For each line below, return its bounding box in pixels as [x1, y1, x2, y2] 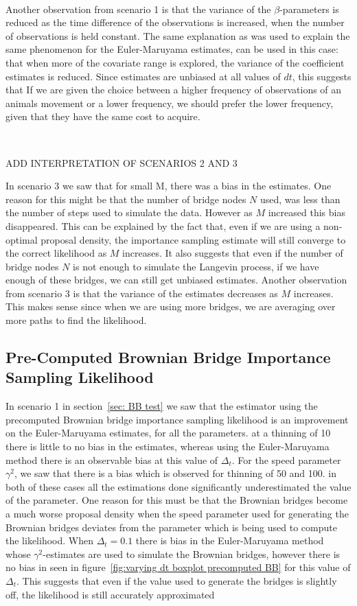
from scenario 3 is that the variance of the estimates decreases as [5, 285, 278, 300]
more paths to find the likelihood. [5, 313, 147, 327]
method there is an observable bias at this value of [5, 452, 218, 467]
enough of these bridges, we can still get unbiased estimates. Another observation [5, 272, 347, 287]
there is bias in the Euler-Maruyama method [135, 533, 324, 548]
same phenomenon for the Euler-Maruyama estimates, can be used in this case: [5, 42, 338, 56]
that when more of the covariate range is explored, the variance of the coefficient [5, 55, 345, 69]
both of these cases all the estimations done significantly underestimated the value [5, 479, 352, 493]
